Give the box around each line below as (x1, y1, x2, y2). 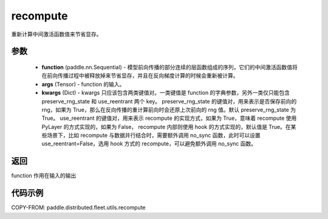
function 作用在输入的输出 (11, 172, 77, 179)
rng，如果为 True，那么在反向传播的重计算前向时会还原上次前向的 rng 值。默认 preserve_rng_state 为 (41, 106, 296, 113)
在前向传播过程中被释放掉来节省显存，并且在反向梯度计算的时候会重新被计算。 (41, 72, 239, 79)
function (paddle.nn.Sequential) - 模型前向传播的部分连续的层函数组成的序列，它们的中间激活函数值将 (41, 63, 298, 71)
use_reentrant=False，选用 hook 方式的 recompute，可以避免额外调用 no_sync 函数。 (41, 140, 257, 147)
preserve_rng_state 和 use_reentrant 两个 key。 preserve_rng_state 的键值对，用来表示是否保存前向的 (41, 97, 297, 105)
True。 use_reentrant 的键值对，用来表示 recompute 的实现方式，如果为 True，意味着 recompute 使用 (41, 114, 297, 122)
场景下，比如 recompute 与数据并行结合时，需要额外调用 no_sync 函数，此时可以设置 (46, 131, 261, 139)
